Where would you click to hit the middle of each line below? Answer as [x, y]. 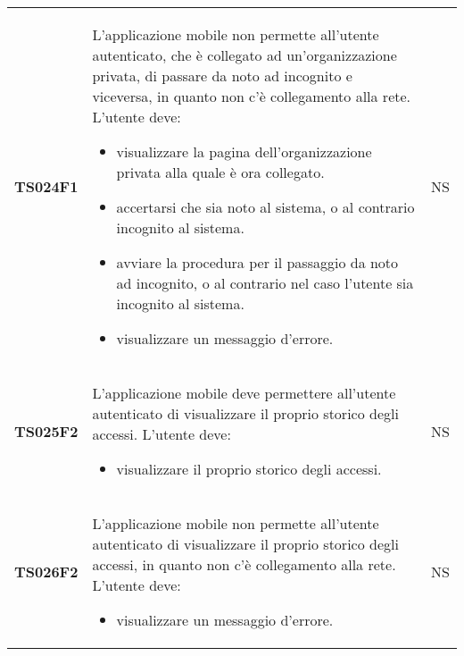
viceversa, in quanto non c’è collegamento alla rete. [252, 96]
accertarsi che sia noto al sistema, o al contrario [265, 207]
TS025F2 [46, 431]
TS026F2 [46, 572]
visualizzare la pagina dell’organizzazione [244, 151]
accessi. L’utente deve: [162, 434]
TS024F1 [46, 186]
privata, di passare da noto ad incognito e [222, 76]
